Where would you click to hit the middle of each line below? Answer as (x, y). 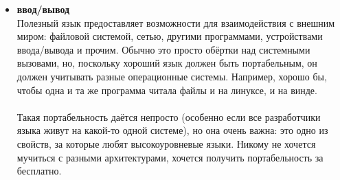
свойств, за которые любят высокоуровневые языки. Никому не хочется (166, 143)
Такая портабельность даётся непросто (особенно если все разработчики (169, 116)
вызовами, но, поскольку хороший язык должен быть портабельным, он (167, 63)
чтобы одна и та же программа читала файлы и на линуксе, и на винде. (167, 90)
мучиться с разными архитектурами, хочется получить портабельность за (170, 157)
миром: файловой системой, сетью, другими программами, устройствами (170, 36)
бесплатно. (39, 171)
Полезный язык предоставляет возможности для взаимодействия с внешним (176, 22)
